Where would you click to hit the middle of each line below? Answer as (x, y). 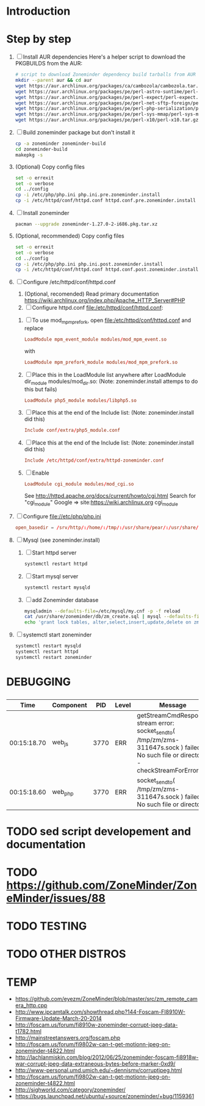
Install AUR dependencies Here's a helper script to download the (104, 57)
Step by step (39, 39)
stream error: (156, 723)
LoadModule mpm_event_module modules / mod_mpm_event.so (95, 340)
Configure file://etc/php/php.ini (62, 516)
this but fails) (41, 389)
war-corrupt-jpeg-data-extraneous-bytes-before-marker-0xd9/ (95, 1064)
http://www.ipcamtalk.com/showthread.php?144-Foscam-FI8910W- (100, 1012)
